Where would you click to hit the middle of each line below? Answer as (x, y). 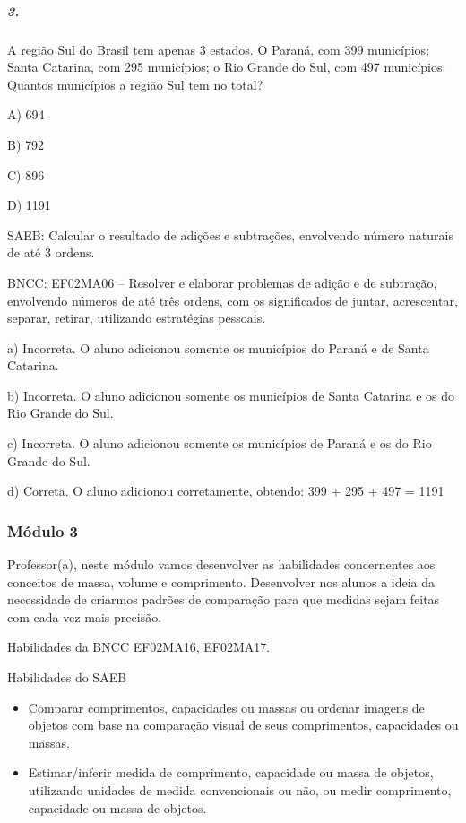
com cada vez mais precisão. (85, 616)
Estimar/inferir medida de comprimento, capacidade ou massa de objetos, (231, 772)
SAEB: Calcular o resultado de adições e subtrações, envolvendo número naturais (230, 234)
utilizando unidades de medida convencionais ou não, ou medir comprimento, (240, 790)
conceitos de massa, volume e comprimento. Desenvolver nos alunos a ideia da (221, 581)
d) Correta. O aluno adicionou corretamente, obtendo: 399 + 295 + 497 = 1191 (226, 491)
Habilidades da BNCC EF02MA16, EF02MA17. (139, 647)
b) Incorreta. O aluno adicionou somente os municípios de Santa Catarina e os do (231, 395)
